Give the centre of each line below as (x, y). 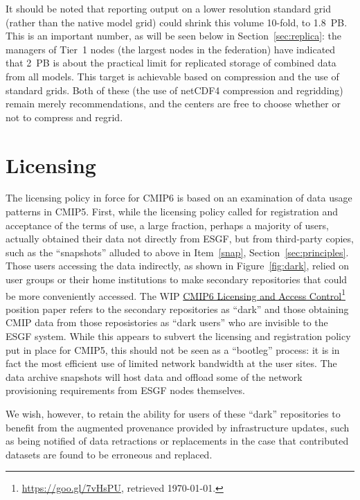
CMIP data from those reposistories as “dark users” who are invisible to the (167, 322)
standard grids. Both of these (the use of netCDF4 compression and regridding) (174, 90)
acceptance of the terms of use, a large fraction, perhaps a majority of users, (167, 225)
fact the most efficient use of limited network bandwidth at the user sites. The (171, 363)
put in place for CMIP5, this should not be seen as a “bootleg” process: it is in (173, 349)
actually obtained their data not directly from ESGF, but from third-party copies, (180, 239)
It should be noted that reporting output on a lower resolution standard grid (168, 8)
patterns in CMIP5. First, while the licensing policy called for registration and (172, 212)
